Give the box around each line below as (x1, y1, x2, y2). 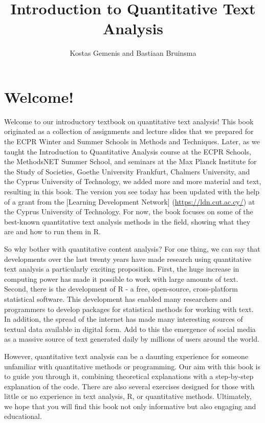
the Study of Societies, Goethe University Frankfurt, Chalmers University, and (4, 166, 250, 176)
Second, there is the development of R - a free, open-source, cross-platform (4, 283, 238, 294)
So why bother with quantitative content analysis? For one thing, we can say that (4, 243, 260, 254)
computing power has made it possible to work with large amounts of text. (4, 273, 238, 284)
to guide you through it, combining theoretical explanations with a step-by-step (4, 371, 254, 382)
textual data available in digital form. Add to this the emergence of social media (4, 323, 256, 334)
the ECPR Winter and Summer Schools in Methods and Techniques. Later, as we (4, 136, 260, 147)
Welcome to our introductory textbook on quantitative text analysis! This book (4, 116, 254, 126)
